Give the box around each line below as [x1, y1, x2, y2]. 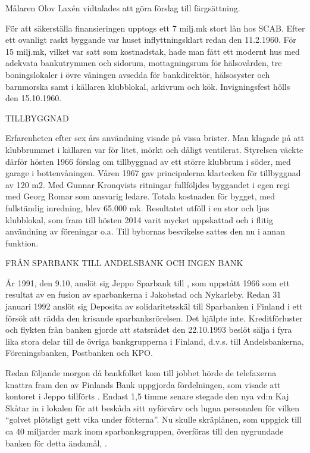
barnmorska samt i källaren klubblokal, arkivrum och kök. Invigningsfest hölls [5, 80, 290, 92]
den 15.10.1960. [5, 92, 62, 104]
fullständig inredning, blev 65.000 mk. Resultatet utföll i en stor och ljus [5, 201, 270, 214]
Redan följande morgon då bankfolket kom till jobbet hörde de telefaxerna [5, 367, 277, 379]
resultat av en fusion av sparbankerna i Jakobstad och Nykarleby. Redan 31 [5, 288, 281, 301]
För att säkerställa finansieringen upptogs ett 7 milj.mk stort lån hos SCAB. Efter [5, 21, 305, 34]
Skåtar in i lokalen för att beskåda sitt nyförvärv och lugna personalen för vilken [5, 401, 300, 414]
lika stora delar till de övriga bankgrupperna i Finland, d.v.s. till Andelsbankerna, [5, 335, 304, 347]
